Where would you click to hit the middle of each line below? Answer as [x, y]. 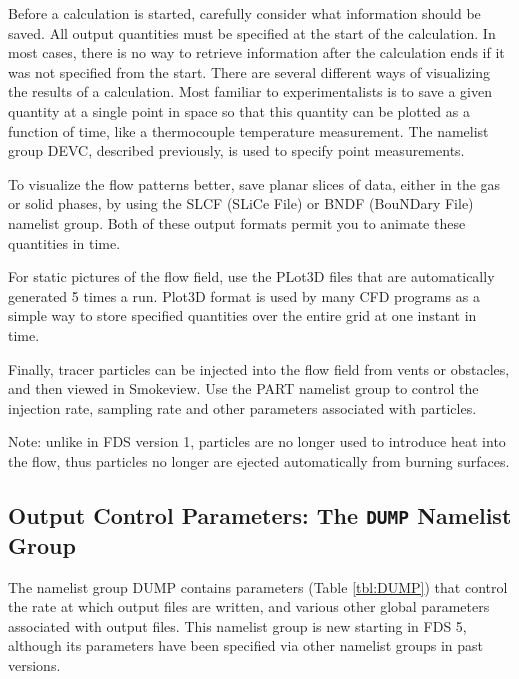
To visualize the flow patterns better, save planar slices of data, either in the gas [254, 183]
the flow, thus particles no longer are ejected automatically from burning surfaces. [259, 460]
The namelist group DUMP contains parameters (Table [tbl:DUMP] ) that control [258, 586]
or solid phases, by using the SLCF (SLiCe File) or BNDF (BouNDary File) [241, 203]
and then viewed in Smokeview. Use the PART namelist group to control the [243, 388]
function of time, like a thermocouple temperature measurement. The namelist [248, 130]
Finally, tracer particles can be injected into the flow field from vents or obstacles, [259, 368]
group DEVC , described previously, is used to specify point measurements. [236, 150]
